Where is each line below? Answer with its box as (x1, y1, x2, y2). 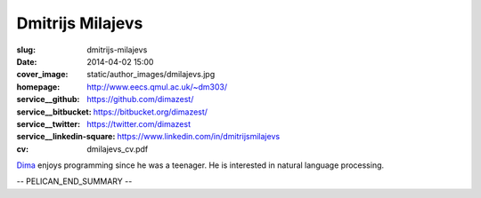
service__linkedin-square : (16, 131, 116, 142)
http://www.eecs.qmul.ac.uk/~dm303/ (86, 81, 227, 92)
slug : (16, 44, 36, 55)
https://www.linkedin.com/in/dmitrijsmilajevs (117, 131, 281, 142)
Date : (16, 56, 37, 67)
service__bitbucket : (16, 107, 93, 117)
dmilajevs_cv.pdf (86, 143, 149, 154)
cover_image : (16, 69, 69, 80)
